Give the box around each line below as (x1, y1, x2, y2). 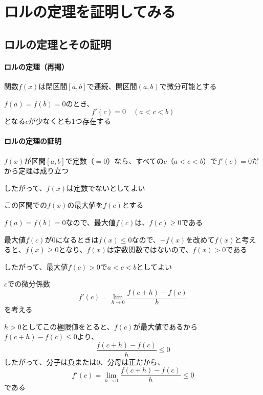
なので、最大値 (65, 216, 116, 227)
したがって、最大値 (4, 261, 68, 272)
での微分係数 (7, 278, 51, 289)
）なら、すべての (107, 155, 164, 166)
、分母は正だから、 (100, 356, 165, 367)
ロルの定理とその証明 (4, 36, 112, 52)
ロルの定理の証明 (4, 136, 61, 146)
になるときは (55, 234, 99, 245)
